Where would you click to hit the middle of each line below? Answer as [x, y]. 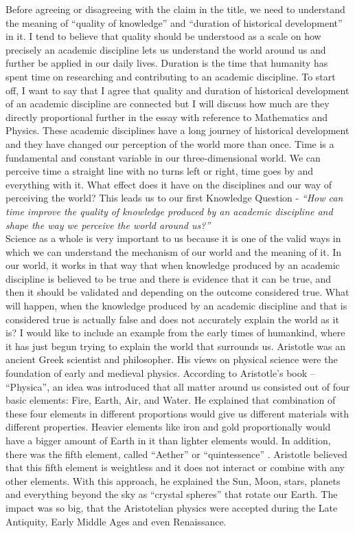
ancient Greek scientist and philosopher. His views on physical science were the [172, 359]
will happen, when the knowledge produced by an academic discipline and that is [176, 306]
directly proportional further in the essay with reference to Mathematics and [167, 117]
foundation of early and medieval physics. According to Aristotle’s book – [160, 373]
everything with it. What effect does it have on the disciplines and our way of [169, 184]
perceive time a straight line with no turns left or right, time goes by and [160, 171]
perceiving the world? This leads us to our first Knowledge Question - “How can [174, 198]
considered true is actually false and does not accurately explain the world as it [172, 319]
